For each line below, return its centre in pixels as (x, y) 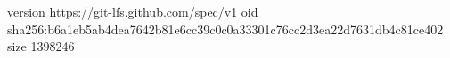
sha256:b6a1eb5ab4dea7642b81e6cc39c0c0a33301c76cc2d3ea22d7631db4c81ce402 (225, 29)
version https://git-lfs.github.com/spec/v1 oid (133, 11)
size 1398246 (41, 46)
